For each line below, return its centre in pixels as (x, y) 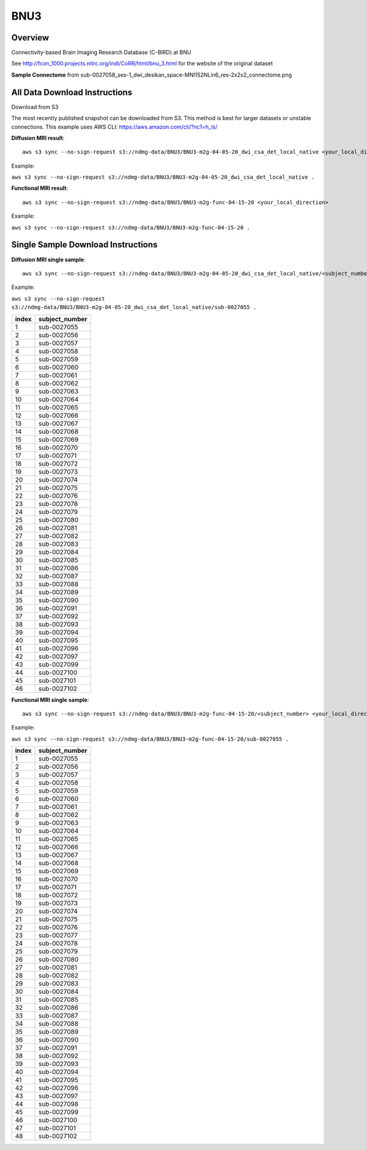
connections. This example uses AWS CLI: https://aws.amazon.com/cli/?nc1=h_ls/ (114, 127)
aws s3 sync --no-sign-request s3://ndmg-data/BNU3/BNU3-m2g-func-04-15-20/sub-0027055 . (150, 739)
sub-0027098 (59, 1104)
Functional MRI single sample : (50, 700)
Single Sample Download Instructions (84, 245)
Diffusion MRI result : (38, 138)
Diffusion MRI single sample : (48, 259)
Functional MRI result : (40, 188)
